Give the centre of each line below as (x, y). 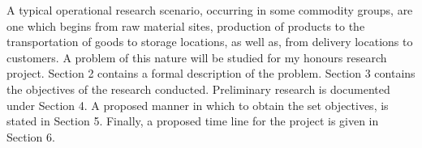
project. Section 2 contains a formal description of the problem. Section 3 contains (211, 73)
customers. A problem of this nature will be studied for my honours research (197, 57)
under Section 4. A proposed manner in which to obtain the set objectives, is (198, 105)
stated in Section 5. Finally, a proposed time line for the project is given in (193, 121)
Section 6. (31, 136)
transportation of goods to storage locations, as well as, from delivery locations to (210, 42)
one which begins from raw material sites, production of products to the (186, 25)
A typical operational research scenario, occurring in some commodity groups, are (210, 10)
